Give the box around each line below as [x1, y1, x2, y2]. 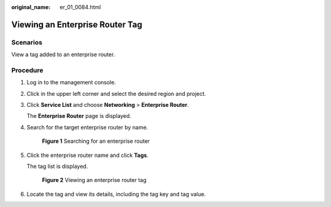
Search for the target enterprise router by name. [26, 123, 148, 131]
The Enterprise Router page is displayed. [26, 112, 132, 120]
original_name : [11, 4, 51, 10]
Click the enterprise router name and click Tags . [26, 151, 149, 159]
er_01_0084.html [59, 4, 101, 10]
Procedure [11, 66, 44, 74]
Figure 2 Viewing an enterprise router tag [42, 176, 147, 184]
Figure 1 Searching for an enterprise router [42, 137, 150, 145]
